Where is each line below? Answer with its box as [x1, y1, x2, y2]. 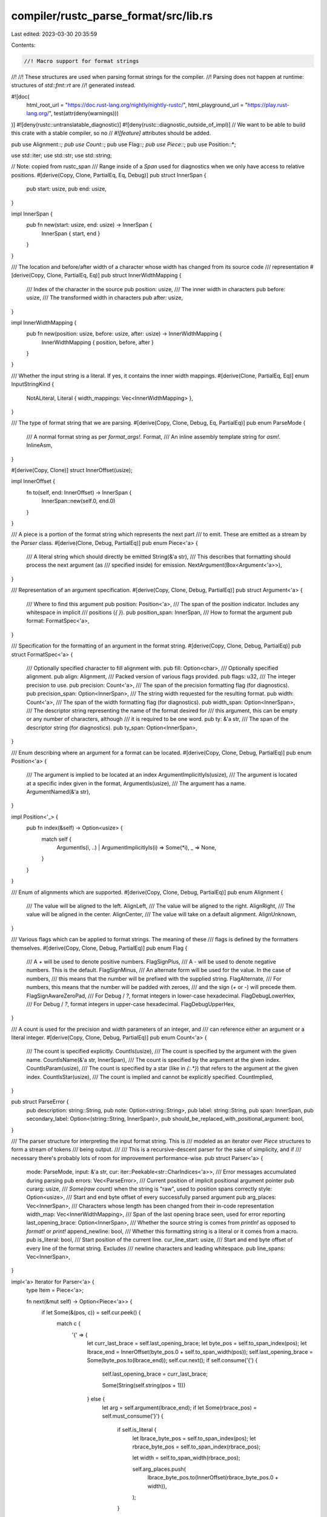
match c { [56, 1320, 81, 1327]
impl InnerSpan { [11, 210, 53, 217]
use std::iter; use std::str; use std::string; [11, 152, 112, 159]
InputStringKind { [11, 380, 54, 388]
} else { [87, 1396, 105, 1403]
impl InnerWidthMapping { [11, 319, 77, 326]
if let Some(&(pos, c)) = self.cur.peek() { [41, 1309, 141, 1316]
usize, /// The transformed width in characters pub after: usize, [26, 294, 183, 302]
